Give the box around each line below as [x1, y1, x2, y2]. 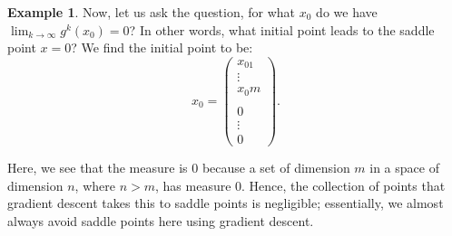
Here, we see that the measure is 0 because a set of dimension [7, 157, 350, 176]
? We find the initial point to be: [71, 38, 253, 57]
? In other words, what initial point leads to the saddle [129, 20, 435, 39]
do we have [316, 3, 378, 21]
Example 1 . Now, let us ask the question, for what [7, 3, 296, 21]
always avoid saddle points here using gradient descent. [7, 211, 314, 230]
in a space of [369, 157, 439, 176]
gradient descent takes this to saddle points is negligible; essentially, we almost [7, 194, 444, 212]
